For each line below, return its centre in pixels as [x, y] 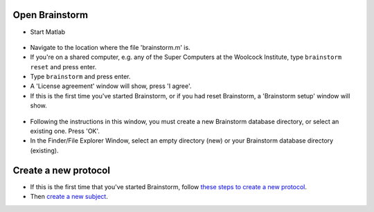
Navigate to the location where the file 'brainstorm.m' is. [110, 47]
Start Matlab [48, 32]
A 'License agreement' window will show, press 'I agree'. [111, 86]
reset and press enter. [63, 67]
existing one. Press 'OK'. [65, 131]
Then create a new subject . [69, 197]
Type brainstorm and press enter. [80, 77]
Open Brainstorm [51, 15]
